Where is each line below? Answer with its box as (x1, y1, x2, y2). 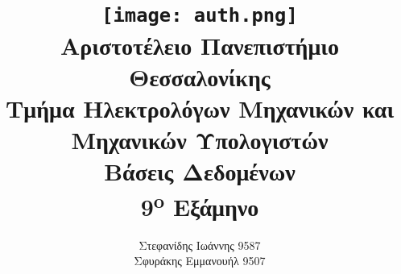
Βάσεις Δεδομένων (104, 155, 296, 188)
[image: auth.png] (101, 4, 298, 27)
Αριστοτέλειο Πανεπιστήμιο (60, 28, 340, 61)
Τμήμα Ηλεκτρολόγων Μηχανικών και (5, 91, 395, 124)
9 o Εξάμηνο (140, 186, 259, 222)
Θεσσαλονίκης (129, 60, 271, 93)
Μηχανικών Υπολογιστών (71, 123, 329, 156)
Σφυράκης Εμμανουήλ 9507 (134, 252, 266, 269)
